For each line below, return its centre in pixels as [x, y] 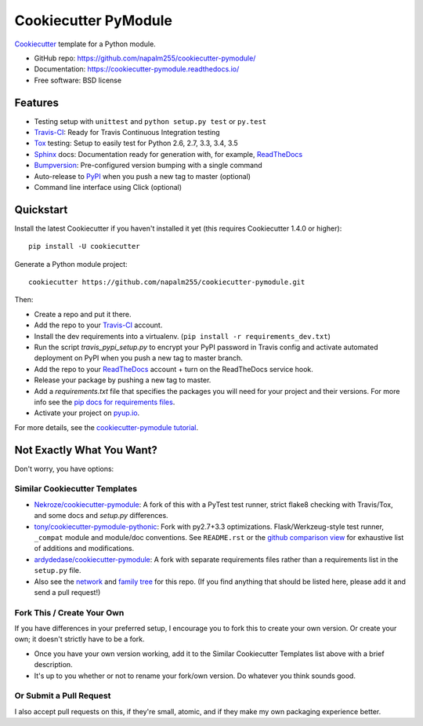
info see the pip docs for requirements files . [105, 402]
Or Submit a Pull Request [63, 696]
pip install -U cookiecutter [84, 246]
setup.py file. [58, 571]
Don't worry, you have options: [64, 469]
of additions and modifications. [84, 549]
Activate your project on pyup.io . [87, 413]
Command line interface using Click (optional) [108, 187]
